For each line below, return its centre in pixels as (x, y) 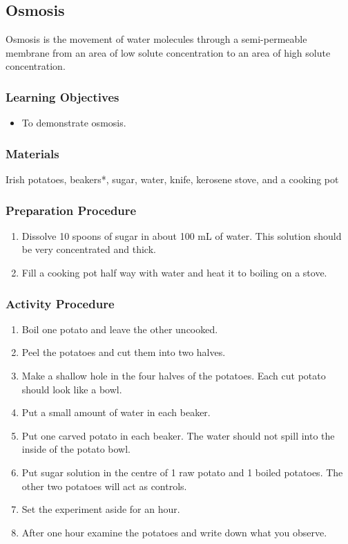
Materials (32, 153)
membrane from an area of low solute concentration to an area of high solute (168, 52)
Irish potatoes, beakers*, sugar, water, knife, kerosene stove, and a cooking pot (172, 179)
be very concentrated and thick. (89, 249)
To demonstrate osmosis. (74, 123)
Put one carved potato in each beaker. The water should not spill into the (178, 435)
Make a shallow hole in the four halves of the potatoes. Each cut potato (174, 376)
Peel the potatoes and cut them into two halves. (124, 352)
